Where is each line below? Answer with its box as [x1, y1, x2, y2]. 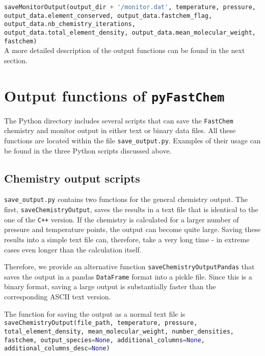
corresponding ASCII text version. [4, 291, 111, 302]
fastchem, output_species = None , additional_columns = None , [4, 336, 205, 344]
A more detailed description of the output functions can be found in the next [4, 45, 245, 56]
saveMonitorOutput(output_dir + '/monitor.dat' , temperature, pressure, [4, 4, 256, 11]
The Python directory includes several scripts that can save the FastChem [4, 115, 233, 125]
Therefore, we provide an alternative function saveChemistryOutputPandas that [4, 261, 255, 272]
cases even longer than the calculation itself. [4, 244, 142, 255]
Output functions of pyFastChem [4, 85, 225, 106]
